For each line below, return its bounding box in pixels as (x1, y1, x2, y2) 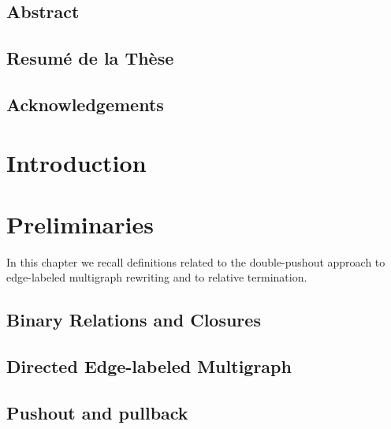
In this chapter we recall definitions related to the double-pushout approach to (6, 253, 385, 270)
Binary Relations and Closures (6, 308, 261, 332)
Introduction (6, 146, 147, 178)
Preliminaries (6, 207, 154, 240)
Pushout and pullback (6, 400, 188, 424)
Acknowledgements (6, 91, 164, 116)
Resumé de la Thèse (6, 46, 174, 70)
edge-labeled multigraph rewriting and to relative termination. (6, 269, 307, 285)
